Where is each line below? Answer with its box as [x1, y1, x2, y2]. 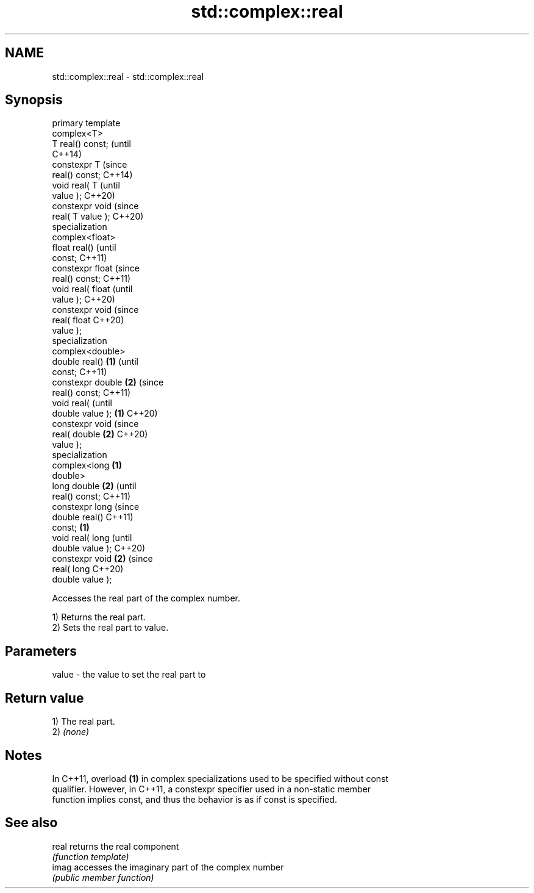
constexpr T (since [52, 159, 127, 170]
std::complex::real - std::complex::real [52, 71, 204, 82]
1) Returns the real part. [52, 612, 146, 623]
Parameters [5, 643, 77, 659]
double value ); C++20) [52, 543, 146, 554]
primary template [52, 118, 121, 129]
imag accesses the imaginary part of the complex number [52, 861, 284, 872]
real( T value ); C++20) [52, 211, 144, 222]
